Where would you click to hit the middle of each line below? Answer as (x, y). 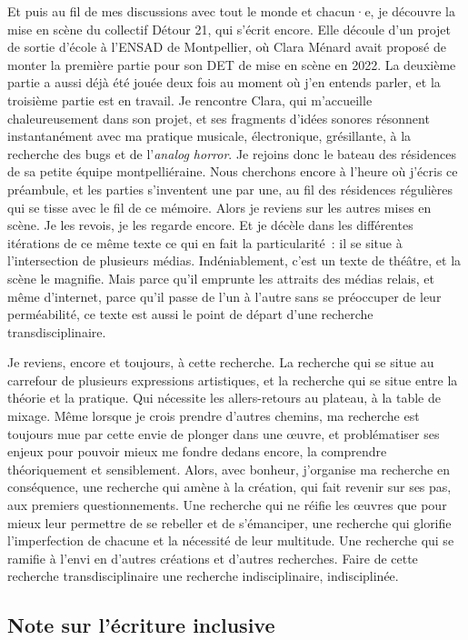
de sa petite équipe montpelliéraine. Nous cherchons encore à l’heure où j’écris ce (233, 171)
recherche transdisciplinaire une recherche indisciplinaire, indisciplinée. (203, 576)
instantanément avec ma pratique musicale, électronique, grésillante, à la (209, 136)
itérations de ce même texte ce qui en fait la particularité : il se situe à (205, 242)
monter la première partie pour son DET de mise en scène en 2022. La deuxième (232, 64)
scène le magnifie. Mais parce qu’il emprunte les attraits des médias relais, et (221, 278)
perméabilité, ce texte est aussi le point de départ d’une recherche (190, 314)
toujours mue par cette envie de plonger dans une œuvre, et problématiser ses (224, 433)
